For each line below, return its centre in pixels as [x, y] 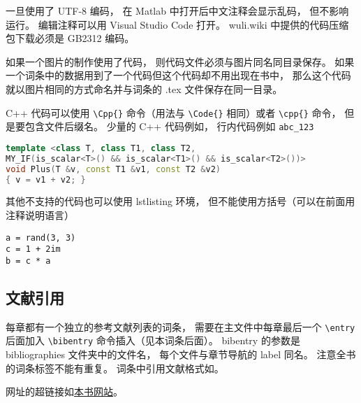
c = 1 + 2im [33, 249]
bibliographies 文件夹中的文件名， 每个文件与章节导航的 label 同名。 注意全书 [181, 354]
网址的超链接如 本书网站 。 [64, 391]
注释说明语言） [40, 214]
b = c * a [28, 261]
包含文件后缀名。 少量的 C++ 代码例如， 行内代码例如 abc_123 [169, 126]
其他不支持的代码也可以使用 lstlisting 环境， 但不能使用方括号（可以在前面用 [180, 201]
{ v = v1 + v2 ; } [46, 179]
